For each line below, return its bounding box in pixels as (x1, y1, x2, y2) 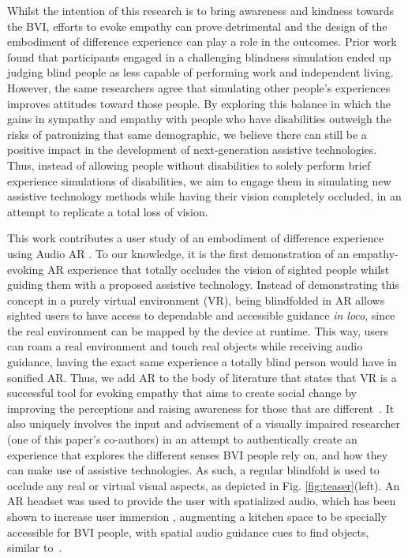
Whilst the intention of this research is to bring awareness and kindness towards (7, 2, 395, 18)
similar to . (7, 539, 62, 556)
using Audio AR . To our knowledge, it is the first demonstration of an (7, 245, 350, 261)
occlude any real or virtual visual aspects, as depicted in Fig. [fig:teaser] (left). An (7, 477, 400, 493)
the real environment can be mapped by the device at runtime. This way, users (7, 322, 388, 339)
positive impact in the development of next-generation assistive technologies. (7, 141, 377, 158)
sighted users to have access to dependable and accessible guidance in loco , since (7, 307, 395, 324)
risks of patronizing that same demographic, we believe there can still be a (7, 125, 367, 142)
